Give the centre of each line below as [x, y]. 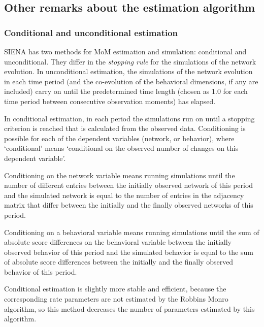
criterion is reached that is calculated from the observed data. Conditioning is [125, 128]
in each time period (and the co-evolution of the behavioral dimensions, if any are [131, 81]
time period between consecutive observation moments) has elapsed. [110, 101]
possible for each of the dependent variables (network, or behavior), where [119, 138]
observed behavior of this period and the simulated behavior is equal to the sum [129, 252]
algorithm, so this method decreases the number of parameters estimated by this [129, 308]
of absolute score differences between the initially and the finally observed [119, 262]
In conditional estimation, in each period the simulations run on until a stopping [129, 118]
